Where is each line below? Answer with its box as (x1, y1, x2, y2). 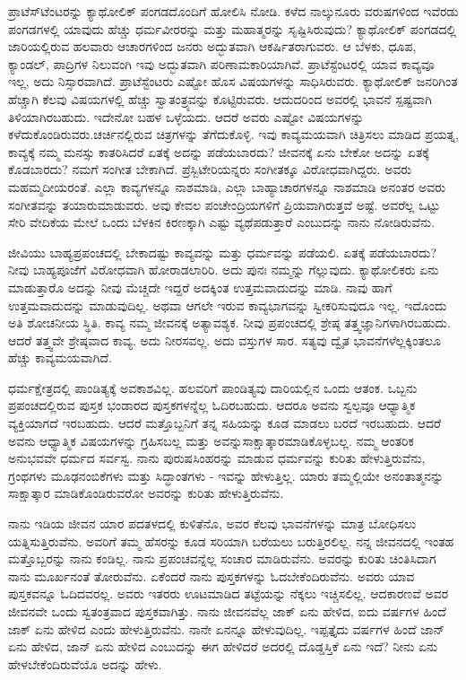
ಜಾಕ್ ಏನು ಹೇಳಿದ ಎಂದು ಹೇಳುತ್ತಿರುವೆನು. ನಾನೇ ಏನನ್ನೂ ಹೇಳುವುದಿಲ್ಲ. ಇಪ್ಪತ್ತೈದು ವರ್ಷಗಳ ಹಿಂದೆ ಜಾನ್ (8, 619, 444, 638)
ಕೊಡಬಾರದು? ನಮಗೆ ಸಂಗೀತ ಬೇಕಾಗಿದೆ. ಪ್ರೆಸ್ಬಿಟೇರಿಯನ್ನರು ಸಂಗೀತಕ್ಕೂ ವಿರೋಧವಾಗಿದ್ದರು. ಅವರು (8, 160, 412, 179)
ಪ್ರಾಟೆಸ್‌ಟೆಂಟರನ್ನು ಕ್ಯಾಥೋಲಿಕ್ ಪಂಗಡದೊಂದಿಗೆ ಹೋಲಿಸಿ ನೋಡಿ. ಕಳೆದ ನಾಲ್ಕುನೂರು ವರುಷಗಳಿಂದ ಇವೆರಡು (8, 2, 459, 20)
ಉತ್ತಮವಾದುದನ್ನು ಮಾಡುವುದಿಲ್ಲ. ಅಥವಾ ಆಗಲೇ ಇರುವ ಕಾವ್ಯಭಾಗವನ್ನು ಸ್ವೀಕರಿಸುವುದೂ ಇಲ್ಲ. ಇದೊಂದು (8, 295, 447, 314)
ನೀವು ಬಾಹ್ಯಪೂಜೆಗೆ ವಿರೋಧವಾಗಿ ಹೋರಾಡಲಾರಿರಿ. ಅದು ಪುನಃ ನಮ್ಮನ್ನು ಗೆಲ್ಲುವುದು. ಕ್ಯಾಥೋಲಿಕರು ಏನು (8, 260, 439, 279)
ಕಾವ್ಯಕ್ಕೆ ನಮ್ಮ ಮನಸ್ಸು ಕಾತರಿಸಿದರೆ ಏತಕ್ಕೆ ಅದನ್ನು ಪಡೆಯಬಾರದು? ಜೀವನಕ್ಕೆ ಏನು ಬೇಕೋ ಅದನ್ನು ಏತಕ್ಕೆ (8, 142, 429, 161)
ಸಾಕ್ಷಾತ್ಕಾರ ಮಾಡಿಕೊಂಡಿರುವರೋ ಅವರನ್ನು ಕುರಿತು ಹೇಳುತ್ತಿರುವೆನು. (8, 484, 284, 502)
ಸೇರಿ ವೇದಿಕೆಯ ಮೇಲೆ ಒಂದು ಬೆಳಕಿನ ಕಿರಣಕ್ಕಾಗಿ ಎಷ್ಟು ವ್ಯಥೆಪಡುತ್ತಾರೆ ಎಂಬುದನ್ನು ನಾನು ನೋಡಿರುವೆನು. (8, 213, 436, 231)
